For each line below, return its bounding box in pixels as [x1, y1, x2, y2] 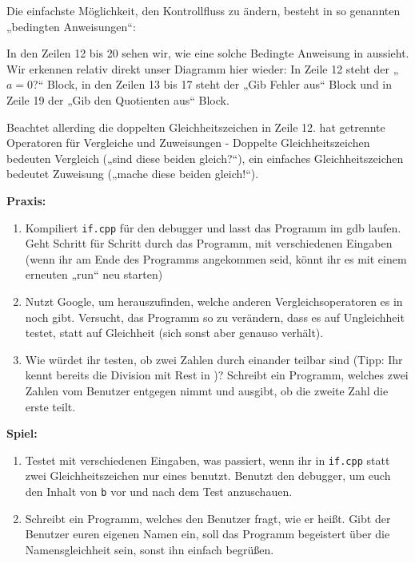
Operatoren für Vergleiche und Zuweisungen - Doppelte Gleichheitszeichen [6, 134, 370, 151]
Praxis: [6, 192, 46, 208]
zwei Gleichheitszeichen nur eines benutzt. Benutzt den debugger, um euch [25, 467, 391, 484]
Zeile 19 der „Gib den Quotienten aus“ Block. [6, 91, 229, 108]
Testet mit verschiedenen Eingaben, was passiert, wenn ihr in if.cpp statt [25, 451, 390, 468]
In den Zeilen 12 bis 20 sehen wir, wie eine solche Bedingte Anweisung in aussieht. [6, 45, 409, 61]
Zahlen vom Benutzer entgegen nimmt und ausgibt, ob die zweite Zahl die [25, 382, 389, 398]
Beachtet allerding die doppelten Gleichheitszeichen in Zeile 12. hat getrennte [6, 118, 385, 135]
